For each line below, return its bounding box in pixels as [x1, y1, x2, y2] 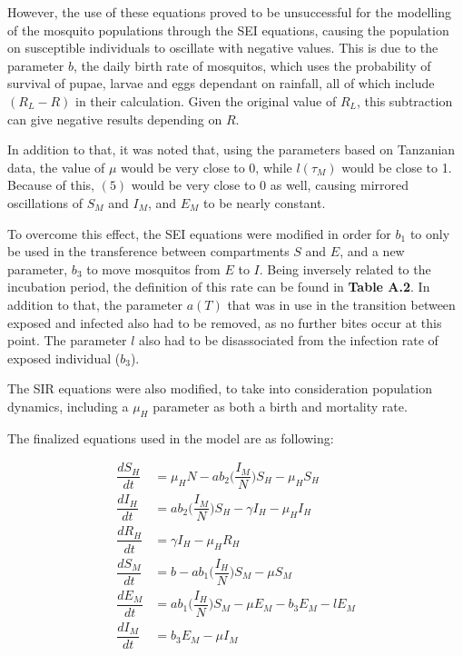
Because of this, [7, 175, 94, 194]
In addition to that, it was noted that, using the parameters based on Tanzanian [7, 140, 456, 159]
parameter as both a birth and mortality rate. [153, 396, 408, 415]
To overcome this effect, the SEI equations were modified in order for [7, 224, 391, 243]
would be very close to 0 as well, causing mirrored [131, 175, 409, 194]
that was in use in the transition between [227, 294, 456, 313]
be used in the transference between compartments [7, 242, 290, 261]
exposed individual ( [7, 348, 121, 367]
